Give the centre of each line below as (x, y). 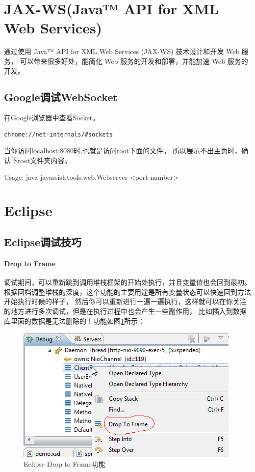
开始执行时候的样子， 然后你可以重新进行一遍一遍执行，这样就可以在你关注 (125, 301)
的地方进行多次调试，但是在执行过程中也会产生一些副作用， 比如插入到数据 (125, 311)
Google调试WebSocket (61, 97)
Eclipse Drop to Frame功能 (64, 463)
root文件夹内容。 (44, 160)
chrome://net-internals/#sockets (58, 134)
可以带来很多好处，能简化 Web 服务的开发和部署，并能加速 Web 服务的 (134, 61)
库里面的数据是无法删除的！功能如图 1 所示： (74, 320)
